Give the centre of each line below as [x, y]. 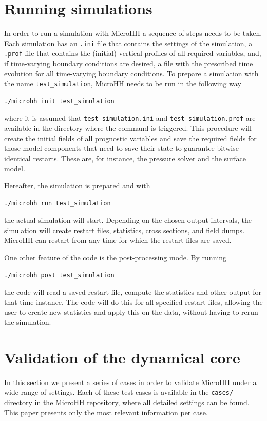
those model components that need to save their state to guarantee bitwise [121, 148]
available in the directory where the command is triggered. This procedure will [128, 128]
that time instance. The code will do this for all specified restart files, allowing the [133, 302]
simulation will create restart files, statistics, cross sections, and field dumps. [125, 230]
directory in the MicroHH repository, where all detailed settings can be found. [127, 402]
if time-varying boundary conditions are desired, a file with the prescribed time [129, 63]
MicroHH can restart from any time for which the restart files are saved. [118, 240]
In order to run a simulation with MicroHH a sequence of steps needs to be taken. [133, 33]
